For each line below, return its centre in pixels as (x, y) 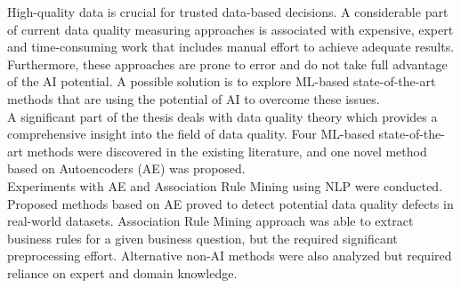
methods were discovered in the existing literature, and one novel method (227, 151)
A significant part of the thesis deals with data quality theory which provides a (222, 116)
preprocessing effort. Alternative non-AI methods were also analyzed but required (230, 256)
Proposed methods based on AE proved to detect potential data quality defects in (230, 203)
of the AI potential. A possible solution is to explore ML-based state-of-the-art (222, 81)
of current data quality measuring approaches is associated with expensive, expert (230, 29)
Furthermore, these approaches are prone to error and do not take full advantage (227, 64)
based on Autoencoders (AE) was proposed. (126, 168)
